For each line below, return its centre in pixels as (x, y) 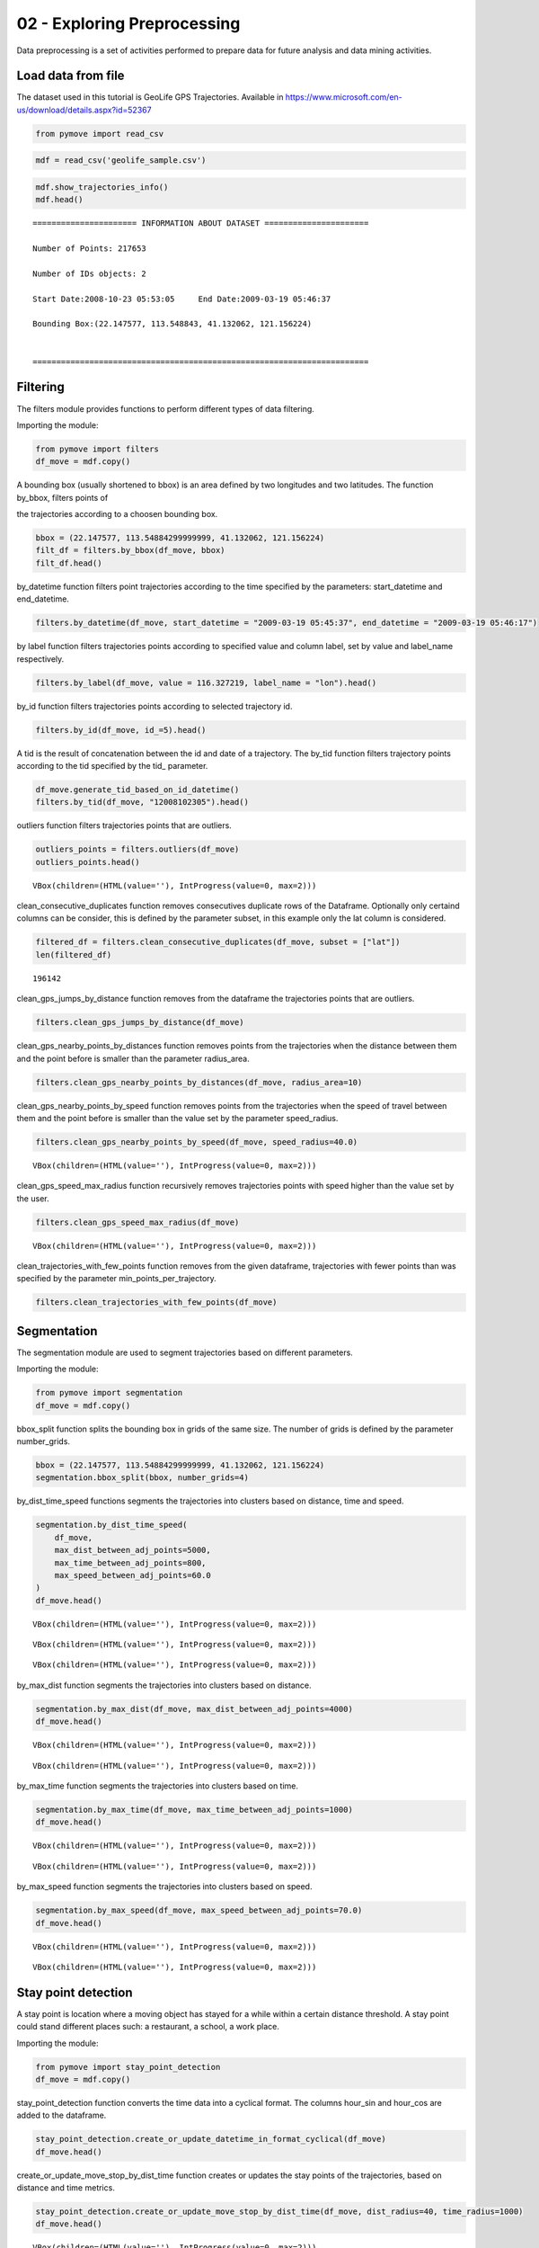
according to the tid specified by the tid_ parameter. (112, 765)
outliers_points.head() (88, 862)
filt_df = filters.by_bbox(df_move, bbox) (130, 550)
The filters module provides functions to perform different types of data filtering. (165, 408)
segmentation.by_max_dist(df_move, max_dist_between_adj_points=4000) (194, 1709)
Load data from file (71, 76)
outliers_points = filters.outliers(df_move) (137, 849)
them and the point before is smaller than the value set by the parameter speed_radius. (177, 1118)
